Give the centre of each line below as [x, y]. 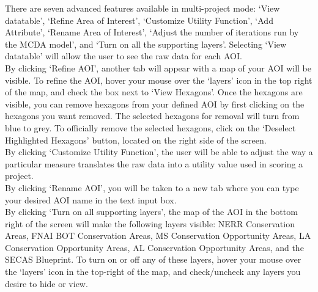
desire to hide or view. [46, 283]
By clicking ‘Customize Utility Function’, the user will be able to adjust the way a [159, 152]
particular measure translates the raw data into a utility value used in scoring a [154, 163]
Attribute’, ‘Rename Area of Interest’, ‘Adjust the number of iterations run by [152, 32]
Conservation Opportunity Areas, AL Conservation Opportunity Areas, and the [154, 247]
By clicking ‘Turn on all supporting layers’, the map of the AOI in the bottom [151, 212]
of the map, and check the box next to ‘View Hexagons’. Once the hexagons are [154, 92]
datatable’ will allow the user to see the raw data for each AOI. [124, 56]
